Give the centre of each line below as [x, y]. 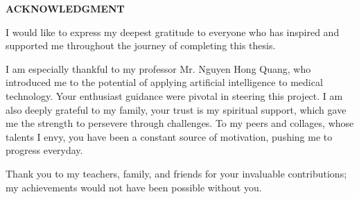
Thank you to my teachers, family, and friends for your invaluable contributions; [176, 173]
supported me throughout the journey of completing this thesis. [141, 45]
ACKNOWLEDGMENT [65, 8]
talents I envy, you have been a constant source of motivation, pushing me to [169, 136]
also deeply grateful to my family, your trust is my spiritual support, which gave [176, 109]
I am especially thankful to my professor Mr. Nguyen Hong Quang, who [158, 68]
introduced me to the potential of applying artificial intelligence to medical [164, 82]
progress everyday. [44, 150]
